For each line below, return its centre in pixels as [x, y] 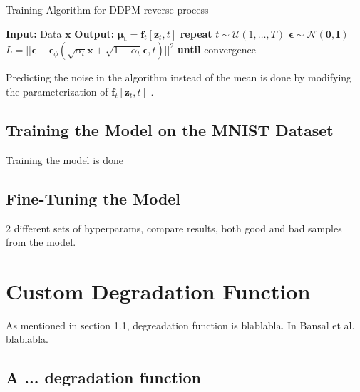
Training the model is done [65, 159]
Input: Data [34, 33]
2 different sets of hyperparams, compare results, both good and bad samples [174, 228]
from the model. [41, 242]
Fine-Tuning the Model [93, 198]
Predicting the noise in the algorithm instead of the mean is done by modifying [179, 77]
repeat [196, 33]
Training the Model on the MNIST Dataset [170, 129]
